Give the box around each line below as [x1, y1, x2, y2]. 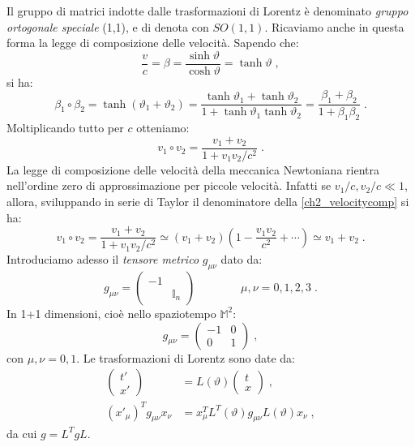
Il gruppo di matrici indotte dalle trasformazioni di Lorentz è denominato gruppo [6, 2, 409, 19]
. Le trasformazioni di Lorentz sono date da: [76, 349, 295, 366]
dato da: [220, 251, 263, 268]
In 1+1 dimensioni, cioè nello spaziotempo [6, 304, 216, 321]
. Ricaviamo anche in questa [264, 18, 404, 35]
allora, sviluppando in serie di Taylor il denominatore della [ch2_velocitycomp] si [6, 192, 409, 209]
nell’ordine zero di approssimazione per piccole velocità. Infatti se [6, 177, 332, 194]
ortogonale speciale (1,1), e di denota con [6, 18, 209, 35]
